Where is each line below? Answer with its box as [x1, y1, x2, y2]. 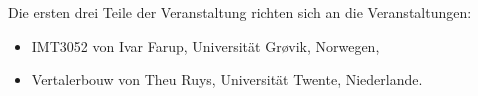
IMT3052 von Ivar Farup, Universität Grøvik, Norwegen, [31, 35, 380, 56]
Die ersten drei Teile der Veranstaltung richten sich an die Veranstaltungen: [8, 2, 472, 22]
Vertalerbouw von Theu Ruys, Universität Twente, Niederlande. [31, 69, 423, 90]
